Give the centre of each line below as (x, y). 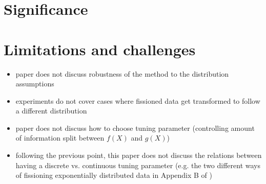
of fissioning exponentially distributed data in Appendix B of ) (114, 175)
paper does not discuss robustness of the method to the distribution (122, 73)
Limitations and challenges (100, 49)
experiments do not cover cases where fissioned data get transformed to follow (138, 100)
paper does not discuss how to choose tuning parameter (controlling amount (135, 128)
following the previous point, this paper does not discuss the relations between (139, 155)
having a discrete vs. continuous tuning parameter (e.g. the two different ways (138, 165)
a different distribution (51, 111)
